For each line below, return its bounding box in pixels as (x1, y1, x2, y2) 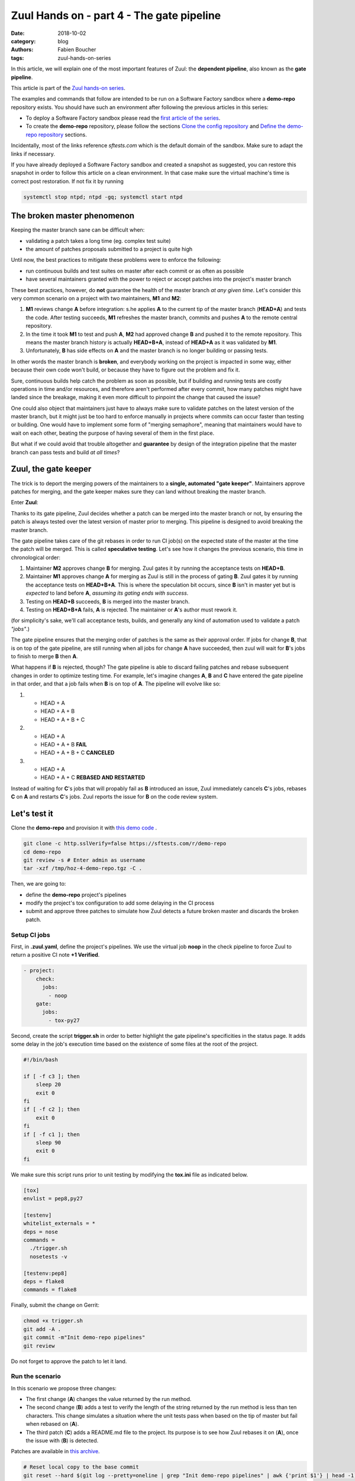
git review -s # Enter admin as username (23, 857, 146, 863)
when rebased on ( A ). (25, 1421, 79, 1428)
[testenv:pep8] (23, 1270, 67, 1277)
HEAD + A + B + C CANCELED (40, 749, 115, 756)
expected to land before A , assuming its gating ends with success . (25, 589, 189, 597)
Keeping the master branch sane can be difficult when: (11, 226, 145, 233)
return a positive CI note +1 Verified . (11, 951, 100, 959)
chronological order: (11, 554, 60, 561)
